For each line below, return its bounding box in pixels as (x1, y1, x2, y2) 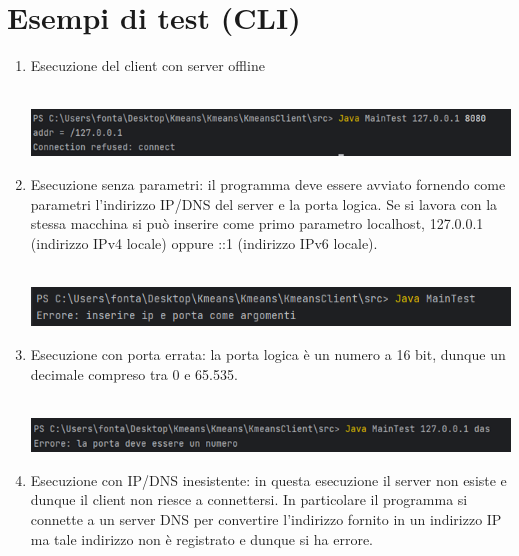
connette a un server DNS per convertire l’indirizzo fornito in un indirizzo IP (30, 508, 502, 529)
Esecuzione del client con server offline (30, 55, 265, 76)
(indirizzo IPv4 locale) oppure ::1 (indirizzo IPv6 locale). (30, 232, 378, 253)
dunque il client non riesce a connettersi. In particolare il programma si (30, 489, 468, 510)
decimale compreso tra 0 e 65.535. (30, 363, 238, 384)
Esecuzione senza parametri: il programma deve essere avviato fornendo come (30, 174, 506, 195)
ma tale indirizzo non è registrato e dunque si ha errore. (30, 528, 374, 549)
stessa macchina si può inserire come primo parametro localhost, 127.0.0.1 (30, 213, 484, 234)
